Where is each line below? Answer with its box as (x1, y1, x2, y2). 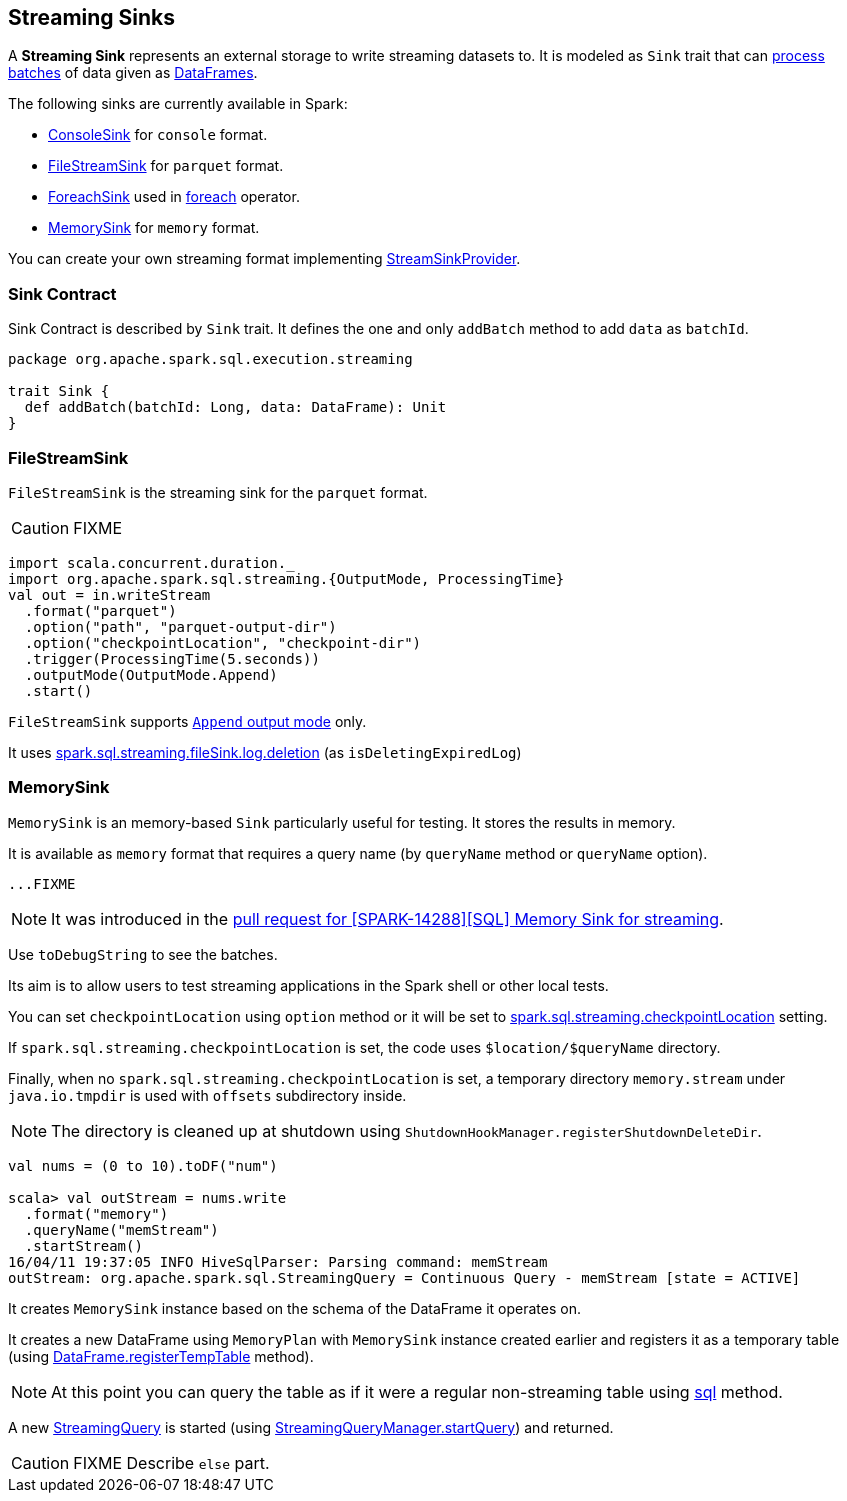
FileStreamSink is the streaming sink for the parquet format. (8, 483, 428, 501)
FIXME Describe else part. (73, 1452, 270, 1473)
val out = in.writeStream (8, 586, 211, 603)
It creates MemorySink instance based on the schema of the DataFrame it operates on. (8, 1299, 581, 1317)
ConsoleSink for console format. (48, 126, 268, 144)
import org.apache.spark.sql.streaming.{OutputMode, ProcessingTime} (8, 570, 565, 587)
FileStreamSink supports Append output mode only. (8, 712, 367, 730)
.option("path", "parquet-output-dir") (24, 618, 337, 635)
